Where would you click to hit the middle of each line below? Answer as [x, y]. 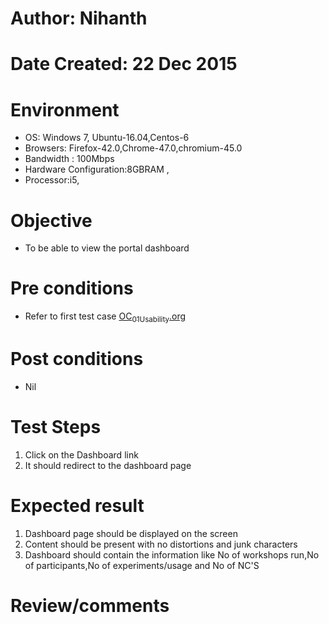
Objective [51, 220]
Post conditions [77, 359]
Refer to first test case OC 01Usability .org [105, 317]
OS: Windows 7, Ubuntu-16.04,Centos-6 [107, 138]
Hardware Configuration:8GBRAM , [97, 169]
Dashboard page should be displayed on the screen [131, 533]
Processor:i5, [52, 180]
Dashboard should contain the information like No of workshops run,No [172, 554]
